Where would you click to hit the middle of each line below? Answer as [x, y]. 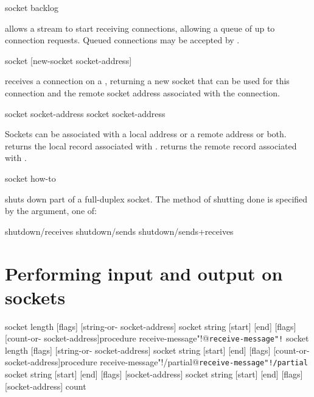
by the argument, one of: [51, 211]
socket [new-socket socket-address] [68, 60]
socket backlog [32, 7]
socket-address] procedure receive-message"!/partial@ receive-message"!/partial [156, 362]
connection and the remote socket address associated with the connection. [142, 92]
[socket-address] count [46, 386]
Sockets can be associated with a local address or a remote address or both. [146, 134]
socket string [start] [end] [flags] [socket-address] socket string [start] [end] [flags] [154, 374]
